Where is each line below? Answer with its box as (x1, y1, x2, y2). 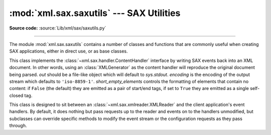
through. (9, 122, 27, 128)
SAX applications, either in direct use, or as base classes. (9, 48, 128, 54)
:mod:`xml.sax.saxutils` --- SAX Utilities (9, 7, 181, 18)
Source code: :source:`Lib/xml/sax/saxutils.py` (9, 25, 106, 31)
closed (9, 92, 24, 98)
